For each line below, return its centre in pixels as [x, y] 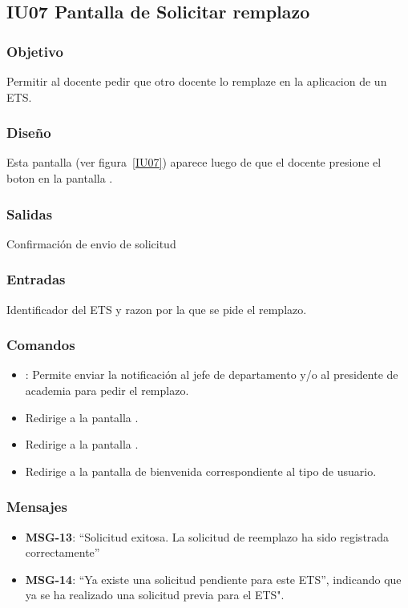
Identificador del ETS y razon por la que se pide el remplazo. [157, 309]
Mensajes [37, 507]
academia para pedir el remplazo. [107, 391]
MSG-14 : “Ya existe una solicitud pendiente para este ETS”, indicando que [213, 579]
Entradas [36, 279]
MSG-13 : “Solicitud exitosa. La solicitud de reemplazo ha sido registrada [207, 536]
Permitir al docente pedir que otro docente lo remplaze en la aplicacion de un [197, 81]
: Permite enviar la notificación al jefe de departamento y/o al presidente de [212, 374]
